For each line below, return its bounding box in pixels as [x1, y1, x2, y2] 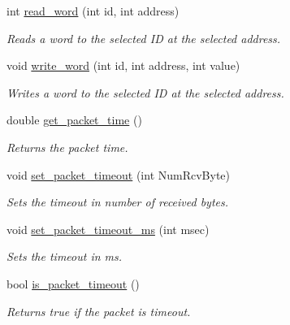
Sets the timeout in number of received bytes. [6, 193, 229, 210]
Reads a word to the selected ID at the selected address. [6, 29, 281, 46]
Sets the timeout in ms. [6, 248, 123, 265]
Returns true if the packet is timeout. [6, 302, 191, 319]
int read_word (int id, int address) [6, 2, 180, 19]
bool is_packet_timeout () [6, 275, 140, 292]
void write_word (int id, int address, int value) [6, 57, 240, 74]
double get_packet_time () [6, 111, 142, 128]
